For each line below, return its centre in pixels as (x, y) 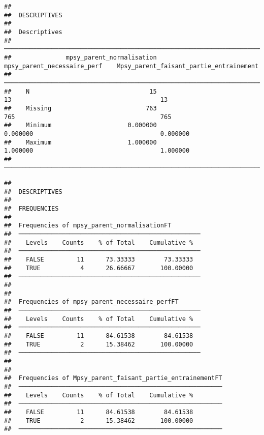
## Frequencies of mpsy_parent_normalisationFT (88, 226)
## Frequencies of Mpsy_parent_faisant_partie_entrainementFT (113, 378)
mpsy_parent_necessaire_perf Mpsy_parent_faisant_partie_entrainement (131, 66)
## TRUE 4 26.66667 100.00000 (99, 268)
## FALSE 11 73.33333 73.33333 (99, 260)
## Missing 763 (80, 108)
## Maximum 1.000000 (80, 142)
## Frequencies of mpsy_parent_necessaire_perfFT (91, 302)
